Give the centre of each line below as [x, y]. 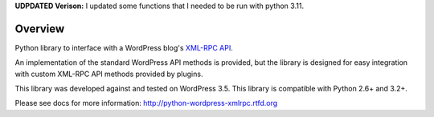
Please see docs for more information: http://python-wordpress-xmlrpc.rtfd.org [146, 103]
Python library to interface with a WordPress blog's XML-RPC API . [124, 47]
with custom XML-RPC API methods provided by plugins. [109, 74]
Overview [40, 28]
